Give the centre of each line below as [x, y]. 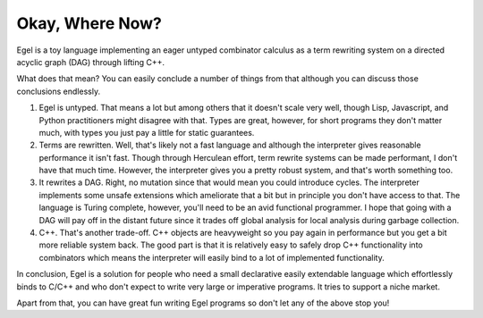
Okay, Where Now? [89, 23]
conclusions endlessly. [59, 91]
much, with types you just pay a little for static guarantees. [147, 132]
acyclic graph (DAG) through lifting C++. [91, 62]
